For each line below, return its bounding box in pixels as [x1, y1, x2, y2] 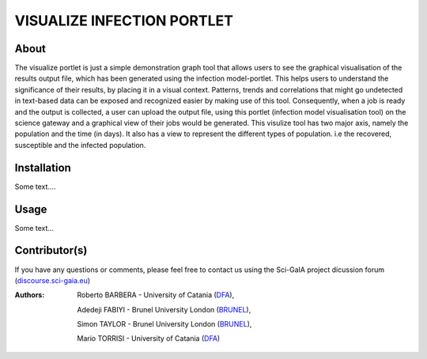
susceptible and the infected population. [14, 140, 146, 149]
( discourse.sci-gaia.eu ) [14, 275, 91, 285]
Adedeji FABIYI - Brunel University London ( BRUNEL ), [77, 304, 251, 314]
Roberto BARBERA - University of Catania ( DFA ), [77, 290, 235, 300]
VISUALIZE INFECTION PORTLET [14, 12, 233, 29]
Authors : [14, 290, 45, 300]
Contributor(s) [14, 244, 88, 257]
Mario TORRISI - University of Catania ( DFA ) [77, 334, 221, 343]
